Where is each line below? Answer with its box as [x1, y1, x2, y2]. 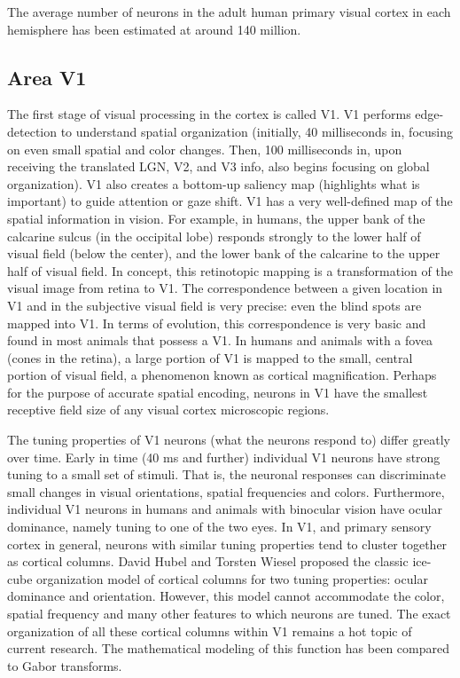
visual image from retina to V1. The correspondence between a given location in [7, 279, 443, 297]
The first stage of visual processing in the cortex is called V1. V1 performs [7, 105, 411, 123]
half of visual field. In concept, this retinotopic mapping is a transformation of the [7, 261, 453, 280]
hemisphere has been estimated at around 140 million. [7, 20, 301, 38]
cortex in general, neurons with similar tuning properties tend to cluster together [7, 534, 448, 553]
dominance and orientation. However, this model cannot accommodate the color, [7, 587, 445, 605]
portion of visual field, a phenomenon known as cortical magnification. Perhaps [7, 366, 437, 384]
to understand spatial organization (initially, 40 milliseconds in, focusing [60, 122, 453, 140]
